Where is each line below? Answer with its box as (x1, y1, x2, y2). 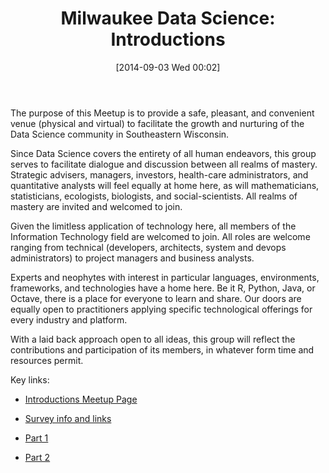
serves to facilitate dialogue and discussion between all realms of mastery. (10, 158, 318, 170)
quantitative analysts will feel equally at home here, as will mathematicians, (10, 179, 320, 191)
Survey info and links (24, 412, 112, 424)
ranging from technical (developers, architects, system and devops (10, 241, 287, 253)
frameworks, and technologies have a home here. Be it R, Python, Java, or (10, 282, 316, 294)
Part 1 (24, 432, 49, 444)
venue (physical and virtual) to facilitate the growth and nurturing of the (10, 117, 305, 129)
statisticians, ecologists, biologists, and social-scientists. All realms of (10, 190, 298, 202)
